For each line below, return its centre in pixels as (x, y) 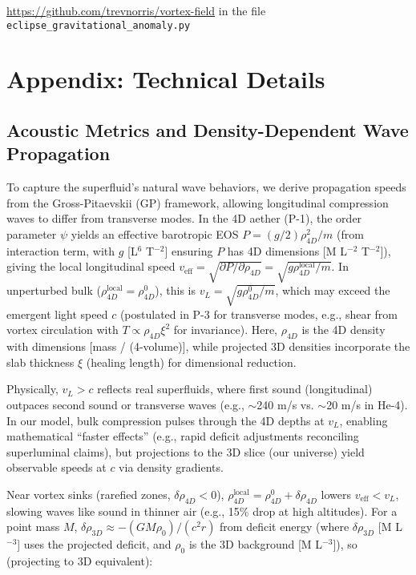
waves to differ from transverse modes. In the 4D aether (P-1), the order (184, 218)
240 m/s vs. (285, 405)
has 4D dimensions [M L (287, 250)
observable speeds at (57, 467)
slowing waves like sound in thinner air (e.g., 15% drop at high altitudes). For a (202, 511)
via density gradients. (171, 467)
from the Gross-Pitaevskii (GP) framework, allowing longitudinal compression (198, 202)
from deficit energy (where (285, 527)
